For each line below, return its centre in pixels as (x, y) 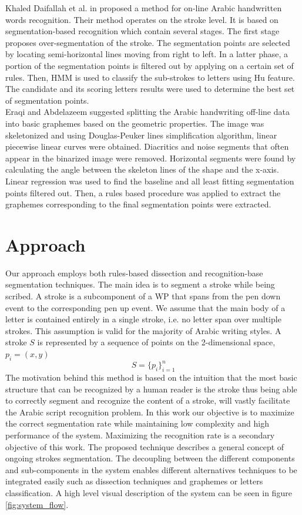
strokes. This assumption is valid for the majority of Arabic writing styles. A (143, 330)
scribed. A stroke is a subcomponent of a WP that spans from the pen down (143, 296)
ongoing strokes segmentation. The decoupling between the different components (150, 458)
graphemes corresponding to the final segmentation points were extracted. (138, 204)
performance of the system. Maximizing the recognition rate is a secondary (140, 435)
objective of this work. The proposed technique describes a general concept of (145, 446)
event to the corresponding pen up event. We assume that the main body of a (145, 307)
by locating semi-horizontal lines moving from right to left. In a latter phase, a (147, 54)
